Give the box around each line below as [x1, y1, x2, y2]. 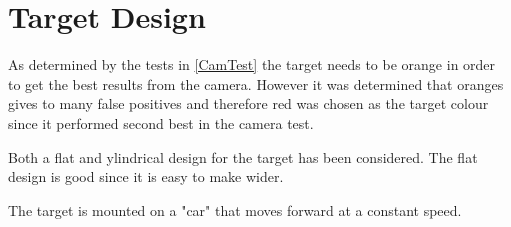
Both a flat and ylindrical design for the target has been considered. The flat [8, 146, 478, 167]
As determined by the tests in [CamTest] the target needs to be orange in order [8, 54, 496, 75]
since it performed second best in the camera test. [8, 112, 314, 133]
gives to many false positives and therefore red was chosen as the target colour [8, 93, 489, 114]
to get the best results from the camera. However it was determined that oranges [8, 73, 504, 94]
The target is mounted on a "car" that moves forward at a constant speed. [8, 199, 462, 220]
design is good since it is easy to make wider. [8, 166, 284, 187]
